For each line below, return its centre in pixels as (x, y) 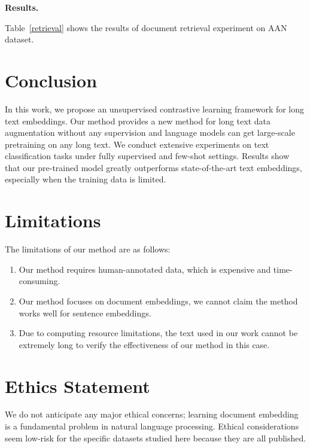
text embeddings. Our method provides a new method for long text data (138, 121)
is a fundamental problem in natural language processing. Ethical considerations (152, 426)
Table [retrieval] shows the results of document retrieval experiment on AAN (146, 27)
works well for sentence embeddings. (85, 313)
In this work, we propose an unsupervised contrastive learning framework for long (155, 109)
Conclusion (51, 80)
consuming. (39, 281)
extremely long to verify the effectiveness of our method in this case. (144, 344)
